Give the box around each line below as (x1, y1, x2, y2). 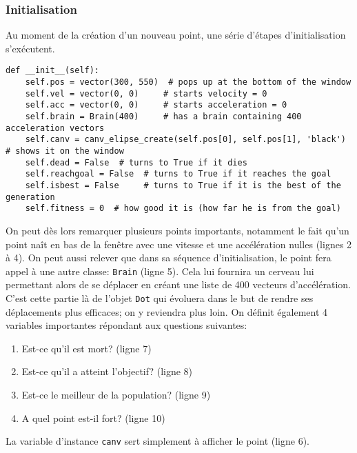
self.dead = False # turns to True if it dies (25, 157, 247, 168)
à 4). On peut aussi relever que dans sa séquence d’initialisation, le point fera (6, 250, 331, 265)
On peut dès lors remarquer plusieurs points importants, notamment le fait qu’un (6, 223, 349, 237)
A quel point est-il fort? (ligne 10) (21, 410, 165, 425)
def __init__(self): (6, 66, 100, 76)
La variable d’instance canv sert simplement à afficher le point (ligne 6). (6, 434, 309, 448)
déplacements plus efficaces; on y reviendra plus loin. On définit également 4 (6, 304, 328, 319)
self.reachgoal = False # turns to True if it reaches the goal (25, 169, 331, 179)
